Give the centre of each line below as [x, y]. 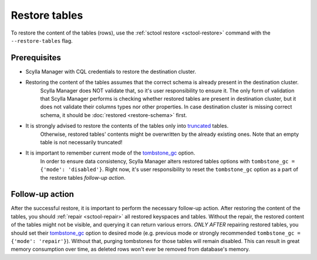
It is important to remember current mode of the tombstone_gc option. [110, 153]
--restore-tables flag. [42, 40]
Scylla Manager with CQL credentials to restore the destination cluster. [111, 71]
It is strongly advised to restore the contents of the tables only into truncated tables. [127, 126]
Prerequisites [36, 58]
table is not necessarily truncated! [81, 142]
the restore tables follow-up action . [83, 177]
